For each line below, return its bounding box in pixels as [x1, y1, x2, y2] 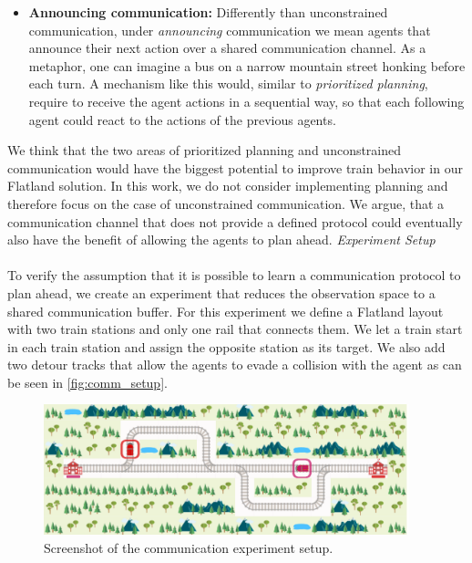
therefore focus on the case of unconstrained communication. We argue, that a [7, 193, 445, 213]
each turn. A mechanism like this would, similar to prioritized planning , [28, 74, 428, 93]
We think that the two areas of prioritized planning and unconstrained [7, 141, 402, 160]
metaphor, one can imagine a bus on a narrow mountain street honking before [28, 56, 466, 75]
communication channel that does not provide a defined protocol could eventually [7, 212, 463, 231]
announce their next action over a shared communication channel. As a [28, 38, 426, 57]
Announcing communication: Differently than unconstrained [28, 3, 388, 21]
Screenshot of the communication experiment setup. [44, 538, 333, 558]
